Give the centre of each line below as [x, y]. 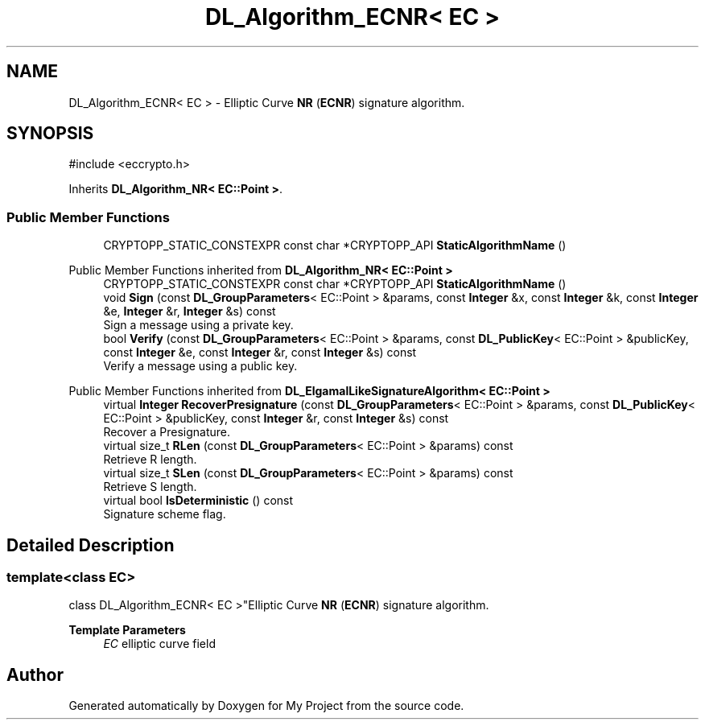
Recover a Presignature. [167, 432]
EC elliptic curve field [159, 644]
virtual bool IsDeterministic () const [198, 501]
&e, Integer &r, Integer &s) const [190, 311]
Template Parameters [127, 630]
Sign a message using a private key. [198, 325]
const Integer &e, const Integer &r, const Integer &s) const [260, 353]
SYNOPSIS [50, 134]
